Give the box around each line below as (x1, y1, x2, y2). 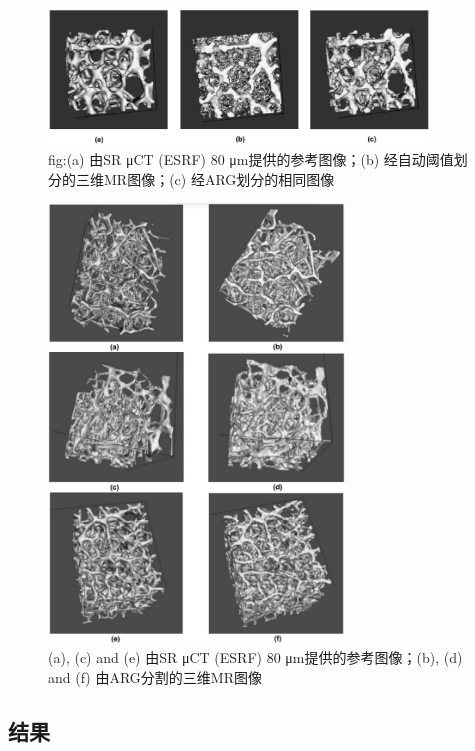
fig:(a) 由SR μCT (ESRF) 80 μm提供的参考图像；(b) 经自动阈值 (48, 149, 454, 170)
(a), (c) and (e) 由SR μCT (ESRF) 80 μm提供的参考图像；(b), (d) (48, 647, 463, 668)
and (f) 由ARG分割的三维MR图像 (48, 666, 263, 687)
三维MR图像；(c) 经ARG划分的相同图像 (75, 168, 335, 189)
